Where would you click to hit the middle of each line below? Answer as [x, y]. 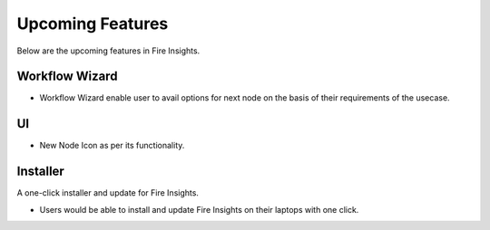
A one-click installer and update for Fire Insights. [108, 193]
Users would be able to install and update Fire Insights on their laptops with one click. [199, 209]
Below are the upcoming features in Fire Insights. [108, 51]
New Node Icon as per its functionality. [112, 146]
